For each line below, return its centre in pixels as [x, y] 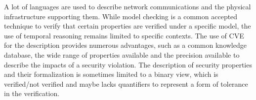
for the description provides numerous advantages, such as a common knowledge [125, 45]
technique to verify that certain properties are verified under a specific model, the [128, 26]
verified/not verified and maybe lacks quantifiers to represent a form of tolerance [126, 83]
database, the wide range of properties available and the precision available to [122, 54]
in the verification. [32, 93]
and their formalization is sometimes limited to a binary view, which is [111, 74]
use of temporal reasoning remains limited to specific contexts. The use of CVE [124, 35]
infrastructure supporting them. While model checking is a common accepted [121, 16]
